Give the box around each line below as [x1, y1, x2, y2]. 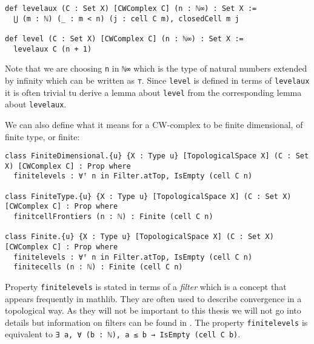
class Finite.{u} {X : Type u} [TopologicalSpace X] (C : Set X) [5, 232, 274, 241]
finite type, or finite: [5, 130, 80, 143]
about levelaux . [5, 98, 67, 110]
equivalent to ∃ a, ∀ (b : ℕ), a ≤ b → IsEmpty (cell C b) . [5, 328, 241, 340]
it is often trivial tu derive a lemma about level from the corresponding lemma [5, 86, 302, 98]
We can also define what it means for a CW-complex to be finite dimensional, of [5, 118, 303, 130]
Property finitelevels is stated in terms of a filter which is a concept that [5, 280, 287, 292]
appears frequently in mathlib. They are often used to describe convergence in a [5, 292, 302, 305]
